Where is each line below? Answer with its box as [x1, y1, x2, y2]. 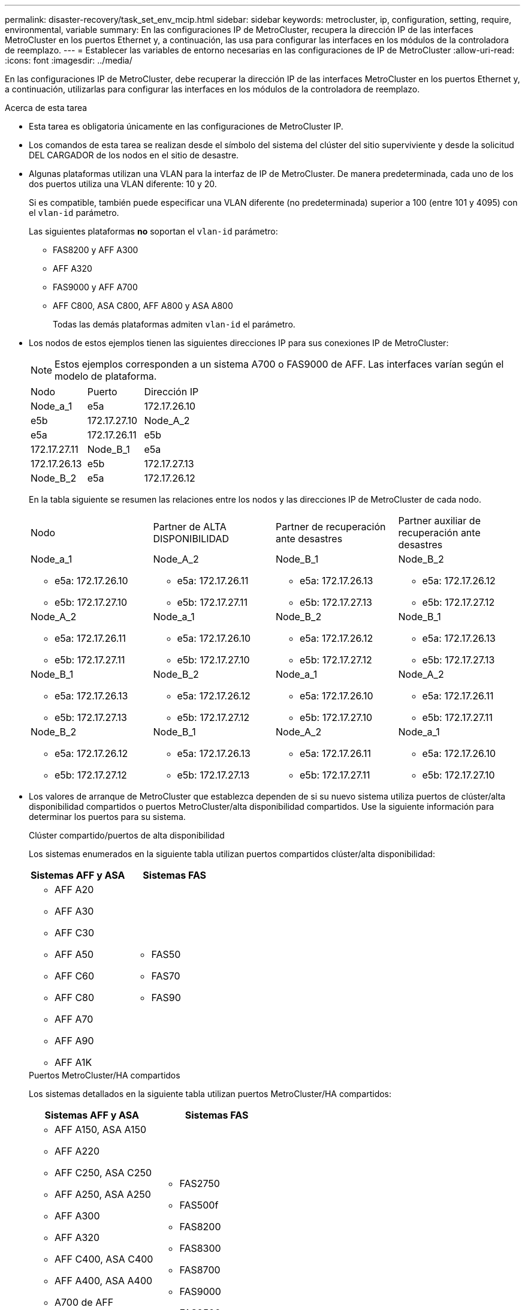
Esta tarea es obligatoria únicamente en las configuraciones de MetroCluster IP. [29, 121, 343, 131]
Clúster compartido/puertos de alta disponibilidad [29, 830, 225, 840]
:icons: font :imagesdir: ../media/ [5, 55, 132, 65]
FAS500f [179, 1199, 219, 1211]
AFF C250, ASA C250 [55, 1167, 152, 1179]
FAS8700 [179, 1264, 221, 1276]
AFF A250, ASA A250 [55, 1188, 151, 1200]
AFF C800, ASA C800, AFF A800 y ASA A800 [53, 301, 233, 311]
